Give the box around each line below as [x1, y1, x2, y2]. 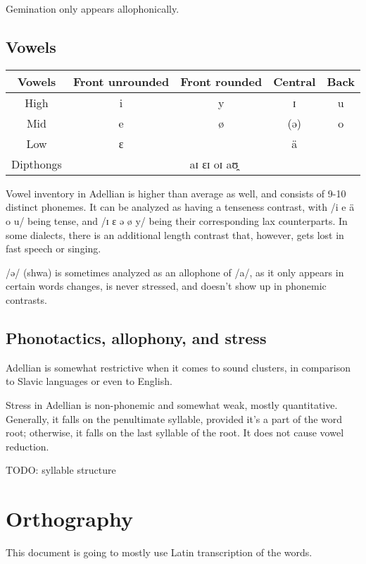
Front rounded [180, 73, 263, 90]
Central [273, 73, 316, 90]
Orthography [6, 504, 133, 533]
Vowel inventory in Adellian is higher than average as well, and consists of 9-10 [6, 185, 346, 200]
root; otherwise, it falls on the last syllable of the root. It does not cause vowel [6, 425, 344, 440]
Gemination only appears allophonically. [6, 1, 179, 16]
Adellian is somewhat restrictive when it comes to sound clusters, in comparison [6, 360, 351, 374]
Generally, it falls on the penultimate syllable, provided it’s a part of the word [6, 411, 343, 426]
